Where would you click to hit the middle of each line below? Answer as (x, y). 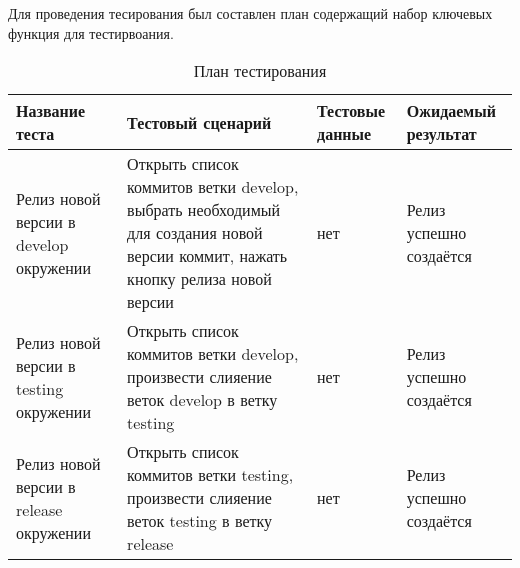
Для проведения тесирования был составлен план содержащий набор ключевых (250, 13)
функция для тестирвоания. (91, 32)
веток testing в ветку (200, 521)
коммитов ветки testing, (210, 475)
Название (51, 111)
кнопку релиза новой (199, 279)
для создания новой (195, 233)
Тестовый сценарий (199, 122)
